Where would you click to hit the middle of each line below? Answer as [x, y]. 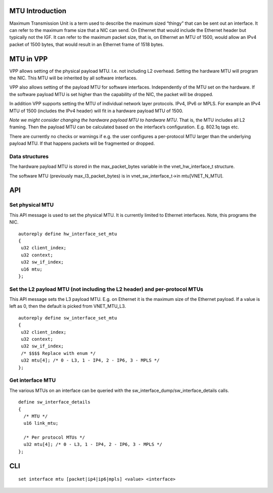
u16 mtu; [32, 269]
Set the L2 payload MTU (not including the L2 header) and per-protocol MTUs [106, 289]
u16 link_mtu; [41, 423]
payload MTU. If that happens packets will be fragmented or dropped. [82, 144]
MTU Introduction [38, 11]
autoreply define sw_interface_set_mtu [68, 318]
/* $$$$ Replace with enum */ [58, 353]
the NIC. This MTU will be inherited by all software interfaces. [73, 78]
